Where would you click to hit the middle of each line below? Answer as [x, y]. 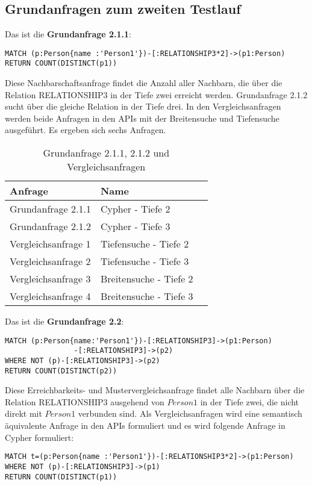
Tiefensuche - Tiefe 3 [145, 261]
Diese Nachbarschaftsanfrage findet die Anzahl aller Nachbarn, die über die [144, 83]
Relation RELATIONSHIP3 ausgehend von [85, 401]
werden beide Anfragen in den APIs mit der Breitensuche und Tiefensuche [142, 118]
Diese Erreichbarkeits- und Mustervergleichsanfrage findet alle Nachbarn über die [155, 390]
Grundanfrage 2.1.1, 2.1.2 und [106, 153]
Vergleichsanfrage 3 [50, 279]
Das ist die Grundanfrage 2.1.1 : [68, 34]
